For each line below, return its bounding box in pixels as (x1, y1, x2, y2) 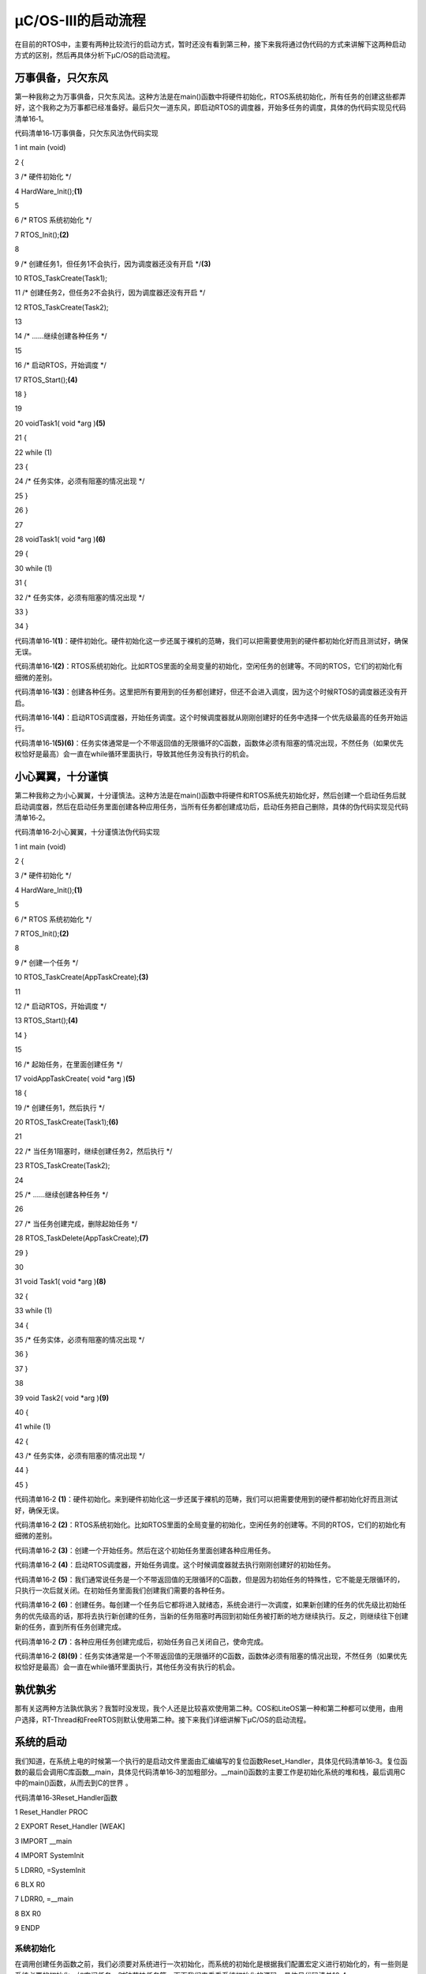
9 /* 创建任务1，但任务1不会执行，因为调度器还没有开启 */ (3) (14, 259, 211, 268)
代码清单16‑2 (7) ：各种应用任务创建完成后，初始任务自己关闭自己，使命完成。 (14, 1637, 268, 1646)
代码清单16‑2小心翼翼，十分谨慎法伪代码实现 (14, 828, 160, 837)
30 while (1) (14, 563, 53, 572)
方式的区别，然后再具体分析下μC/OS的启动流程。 (14, 50, 175, 59)
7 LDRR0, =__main (14, 1894, 74, 1904)
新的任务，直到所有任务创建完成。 (14, 1623, 125, 1632)
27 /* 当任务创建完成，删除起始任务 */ (14, 1218, 138, 1228)
